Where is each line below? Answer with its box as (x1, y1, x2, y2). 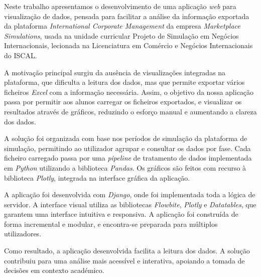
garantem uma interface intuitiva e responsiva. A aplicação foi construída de (4, 209, 238, 219)
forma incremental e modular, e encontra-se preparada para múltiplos (4, 218, 218, 229)
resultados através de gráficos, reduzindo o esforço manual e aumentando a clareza (4, 106, 257, 116)
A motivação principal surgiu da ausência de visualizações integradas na (4, 67, 226, 77)
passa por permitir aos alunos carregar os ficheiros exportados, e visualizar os (4, 96, 242, 107)
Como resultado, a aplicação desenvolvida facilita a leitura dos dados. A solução (4, 245, 250, 256)
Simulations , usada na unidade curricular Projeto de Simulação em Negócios (4, 30, 239, 41)
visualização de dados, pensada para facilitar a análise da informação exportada (4, 11, 249, 21)
